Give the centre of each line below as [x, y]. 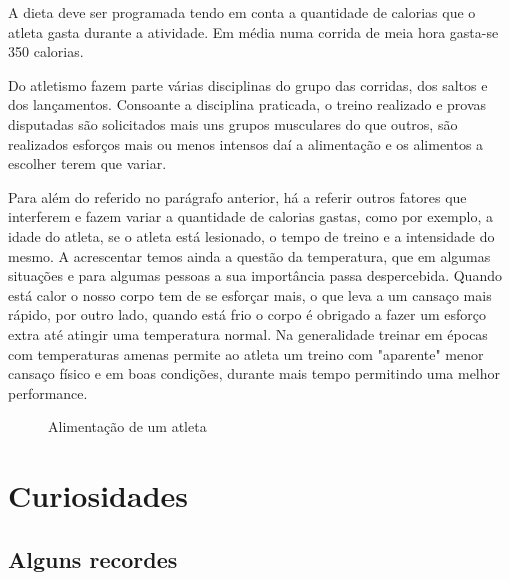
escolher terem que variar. [87, 163]
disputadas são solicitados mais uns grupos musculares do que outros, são [233, 123]
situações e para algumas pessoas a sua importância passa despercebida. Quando [255, 275]
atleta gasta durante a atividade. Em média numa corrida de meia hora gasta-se [253, 31]
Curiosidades [98, 495]
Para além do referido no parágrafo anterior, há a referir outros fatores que [237, 196]
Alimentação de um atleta [127, 426]
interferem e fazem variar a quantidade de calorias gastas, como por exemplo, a [250, 216]
